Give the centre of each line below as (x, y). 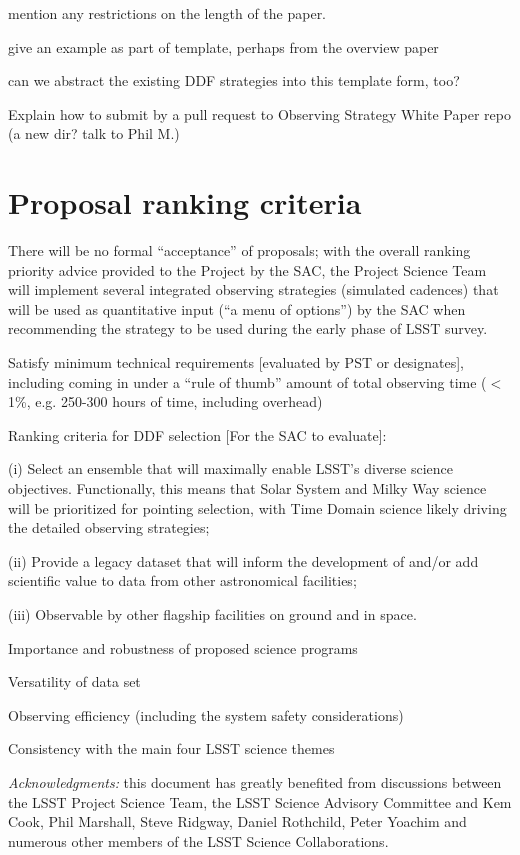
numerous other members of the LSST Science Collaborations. (198, 840)
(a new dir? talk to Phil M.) (94, 133)
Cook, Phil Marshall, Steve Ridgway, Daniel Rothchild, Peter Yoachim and (237, 821)
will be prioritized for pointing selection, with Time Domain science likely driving (257, 507)
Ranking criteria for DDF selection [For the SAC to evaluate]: (197, 434)
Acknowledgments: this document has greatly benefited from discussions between (255, 781)
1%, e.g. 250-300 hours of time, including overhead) (165, 401)
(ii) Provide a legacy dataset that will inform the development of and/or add (243, 560)
